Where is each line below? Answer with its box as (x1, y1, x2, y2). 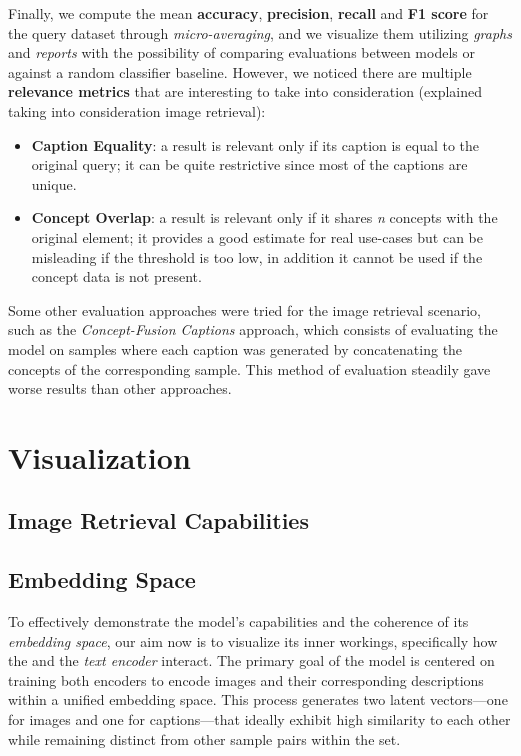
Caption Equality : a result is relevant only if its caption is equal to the (31, 134, 480, 155)
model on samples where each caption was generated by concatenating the (8, 338, 463, 359)
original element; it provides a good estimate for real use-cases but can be (31, 226, 484, 247)
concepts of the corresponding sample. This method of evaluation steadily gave (8, 358, 491, 379)
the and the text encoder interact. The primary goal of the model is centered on (8, 650, 495, 671)
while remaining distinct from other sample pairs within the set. (8, 728, 401, 749)
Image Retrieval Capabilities (8, 505, 309, 536)
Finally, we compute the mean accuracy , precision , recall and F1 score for (8, 3, 489, 23)
